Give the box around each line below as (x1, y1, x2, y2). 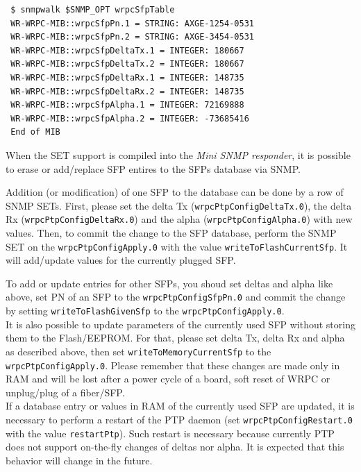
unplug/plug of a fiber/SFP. (6, 385, 125, 399)
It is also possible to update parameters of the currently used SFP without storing (6, 317, 355, 331)
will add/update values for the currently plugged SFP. (6, 253, 236, 267)
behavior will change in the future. (6, 453, 153, 467)
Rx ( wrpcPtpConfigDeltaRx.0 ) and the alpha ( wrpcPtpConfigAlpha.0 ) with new (6, 212, 353, 226)
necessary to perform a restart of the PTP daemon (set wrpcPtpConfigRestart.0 (6, 412, 353, 427)
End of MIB (10, 127, 60, 137)
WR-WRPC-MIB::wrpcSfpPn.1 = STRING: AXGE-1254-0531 (10, 18, 254, 28)
